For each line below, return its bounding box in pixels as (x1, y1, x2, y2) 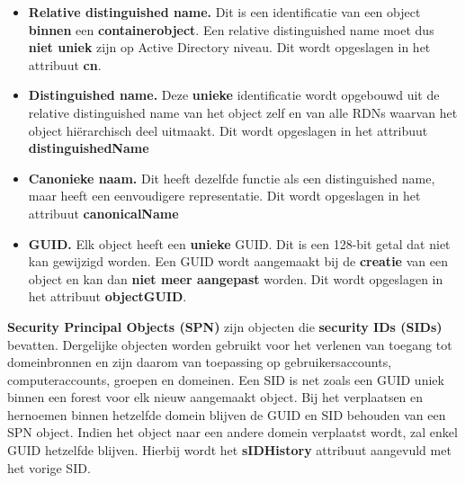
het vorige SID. (7, 458, 91, 477)
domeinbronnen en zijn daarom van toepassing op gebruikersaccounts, (7, 353, 392, 371)
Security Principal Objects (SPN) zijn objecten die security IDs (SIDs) (7, 317, 443, 335)
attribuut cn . (28, 55, 102, 74)
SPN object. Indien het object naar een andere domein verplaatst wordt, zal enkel (7, 423, 458, 442)
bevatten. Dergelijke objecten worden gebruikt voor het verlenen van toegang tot (7, 335, 452, 353)
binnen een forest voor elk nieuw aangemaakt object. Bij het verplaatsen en (7, 388, 424, 407)
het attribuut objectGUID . (28, 287, 187, 306)
